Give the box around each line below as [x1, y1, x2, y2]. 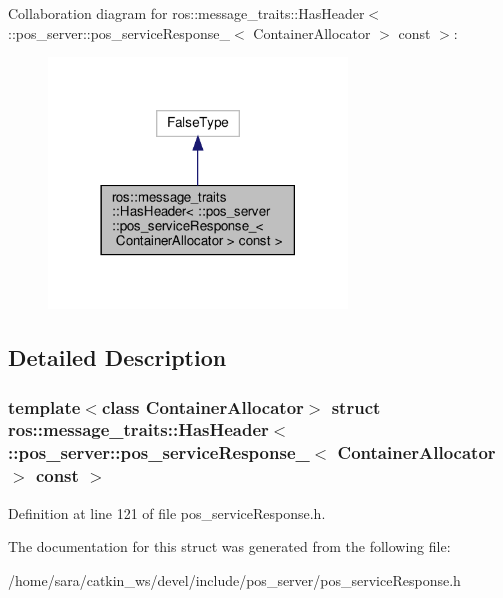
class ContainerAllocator [101, 394, 304, 419]
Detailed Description [8, 342, 227, 373]
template [8, 394, 81, 419]
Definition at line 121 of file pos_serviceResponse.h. [8, 502, 326, 523]
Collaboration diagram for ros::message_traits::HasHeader [8, 3, 365, 23]
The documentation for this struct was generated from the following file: [8, 536, 451, 557]
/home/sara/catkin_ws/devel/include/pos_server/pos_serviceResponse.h [8, 569, 461, 590]
